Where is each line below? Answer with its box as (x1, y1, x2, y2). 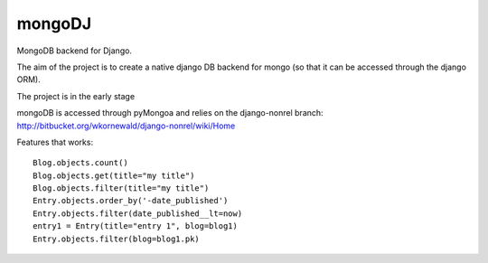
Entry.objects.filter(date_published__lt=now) (33, 208, 243, 219)
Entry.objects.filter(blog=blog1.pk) (33, 233, 201, 244)
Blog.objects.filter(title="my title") (33, 183, 210, 193)
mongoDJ (16, 14, 92, 33)
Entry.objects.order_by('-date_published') (33, 195, 229, 206)
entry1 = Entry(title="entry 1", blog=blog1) (33, 221, 239, 231)
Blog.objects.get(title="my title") (33, 170, 195, 181)
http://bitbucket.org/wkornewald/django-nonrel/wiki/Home (16, 120, 236, 131)
